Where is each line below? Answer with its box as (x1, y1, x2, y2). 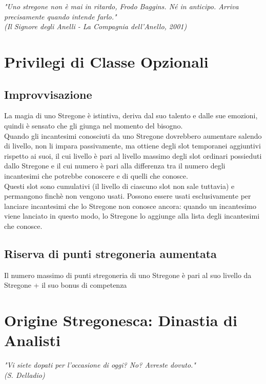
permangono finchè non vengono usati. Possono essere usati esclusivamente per (4, 190, 251, 201)
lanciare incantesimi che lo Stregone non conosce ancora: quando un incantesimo (4, 200, 256, 211)
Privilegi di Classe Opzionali (4, 51, 209, 72)
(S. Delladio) (4, 369, 45, 380)
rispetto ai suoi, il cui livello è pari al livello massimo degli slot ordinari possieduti (4, 150, 262, 161)
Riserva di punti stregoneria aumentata (4, 245, 217, 261)
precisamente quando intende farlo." (4, 11, 117, 22)
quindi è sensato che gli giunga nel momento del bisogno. (4, 120, 183, 131)
